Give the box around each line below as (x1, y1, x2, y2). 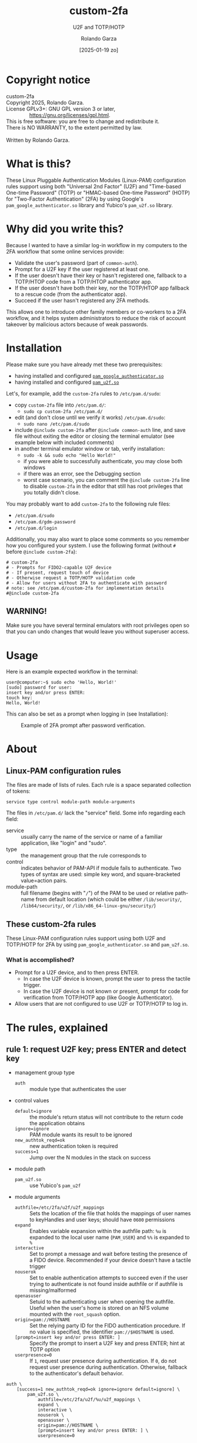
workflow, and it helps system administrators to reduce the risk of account (6, 314, 186, 321)
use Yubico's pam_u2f (29, 1182, 81, 1189)
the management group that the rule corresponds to (21, 852, 147, 859)
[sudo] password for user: (6, 684, 72, 691)
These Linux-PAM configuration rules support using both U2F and (6, 935, 166, 942)
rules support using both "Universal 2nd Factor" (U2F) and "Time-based (6, 182, 181, 189)
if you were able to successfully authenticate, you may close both (23, 457, 183, 464)
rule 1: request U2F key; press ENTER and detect (6, 1044, 187, 1054)
